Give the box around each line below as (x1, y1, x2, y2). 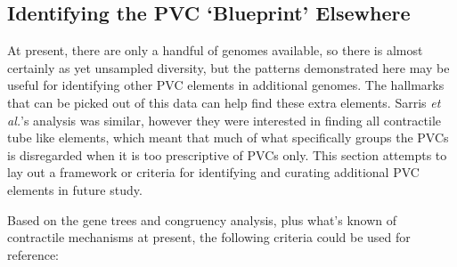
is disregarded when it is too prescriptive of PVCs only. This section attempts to (7, 145, 447, 164)
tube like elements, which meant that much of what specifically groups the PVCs (7, 128, 449, 147)
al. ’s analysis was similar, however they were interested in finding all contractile (7, 110, 441, 129)
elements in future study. (7, 180, 143, 198)
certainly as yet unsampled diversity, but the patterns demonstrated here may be (7, 58, 450, 77)
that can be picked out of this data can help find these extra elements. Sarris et (7, 93, 441, 111)
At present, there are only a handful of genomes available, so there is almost (7, 41, 423, 60)
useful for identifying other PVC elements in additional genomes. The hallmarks (7, 76, 445, 94)
